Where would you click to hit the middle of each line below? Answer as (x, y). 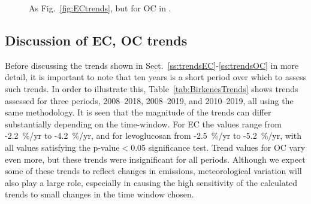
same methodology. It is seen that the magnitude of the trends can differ (138, 112)
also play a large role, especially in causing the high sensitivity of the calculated (151, 182)
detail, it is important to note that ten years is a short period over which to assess (156, 77)
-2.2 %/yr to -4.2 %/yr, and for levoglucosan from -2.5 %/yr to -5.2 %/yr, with (153, 136)
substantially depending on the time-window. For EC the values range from (143, 124)
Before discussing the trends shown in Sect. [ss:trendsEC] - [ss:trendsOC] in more (152, 65)
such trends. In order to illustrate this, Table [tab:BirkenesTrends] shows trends (152, 88)
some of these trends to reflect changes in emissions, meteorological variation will (153, 171)
